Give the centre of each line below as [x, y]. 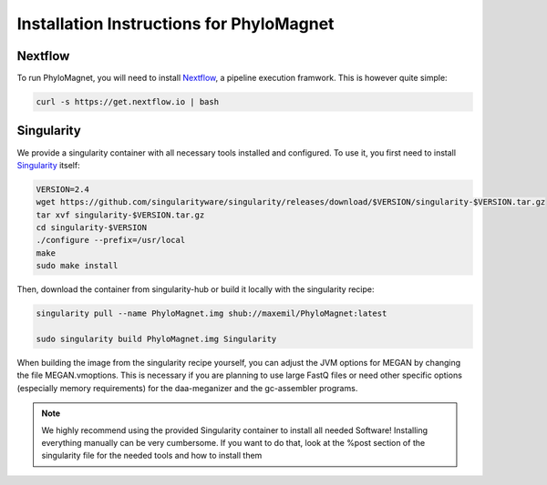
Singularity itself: [49, 165]
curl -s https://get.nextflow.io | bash [127, 102]
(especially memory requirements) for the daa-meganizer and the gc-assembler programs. [187, 388]
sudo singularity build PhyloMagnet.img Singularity [156, 339]
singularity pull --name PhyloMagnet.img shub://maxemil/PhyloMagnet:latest [212, 313]
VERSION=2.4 [63, 189]
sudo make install [77, 266]
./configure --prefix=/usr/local [111, 240]
